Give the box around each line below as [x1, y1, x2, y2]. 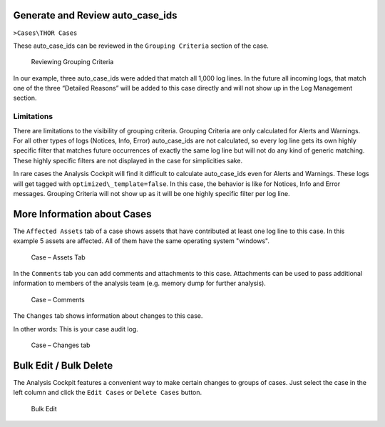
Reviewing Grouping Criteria [31, 58, 114, 66]
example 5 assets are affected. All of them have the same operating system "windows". [13, 237, 270, 245]
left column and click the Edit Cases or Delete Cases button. [13, 389, 202, 397]
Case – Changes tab [31, 341, 91, 349]
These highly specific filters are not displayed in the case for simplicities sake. [13, 156, 243, 165]
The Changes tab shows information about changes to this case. [13, 312, 203, 320]
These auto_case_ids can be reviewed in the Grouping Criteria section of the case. [13, 41, 269, 50]
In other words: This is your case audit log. [13, 324, 138, 333]
